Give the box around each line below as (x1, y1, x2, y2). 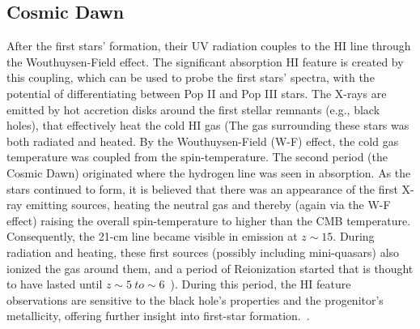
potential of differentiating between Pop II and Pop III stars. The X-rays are (6, 84, 387, 101)
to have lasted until (6, 276, 103, 293)
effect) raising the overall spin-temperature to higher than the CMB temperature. (6, 211, 411, 229)
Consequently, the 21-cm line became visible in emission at (6, 228, 298, 245)
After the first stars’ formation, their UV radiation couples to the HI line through (6, 37, 411, 54)
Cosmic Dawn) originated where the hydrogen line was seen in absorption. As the (6, 164, 411, 181)
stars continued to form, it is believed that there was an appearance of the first (6, 180, 398, 197)
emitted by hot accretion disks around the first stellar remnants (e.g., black (6, 100, 380, 117)
